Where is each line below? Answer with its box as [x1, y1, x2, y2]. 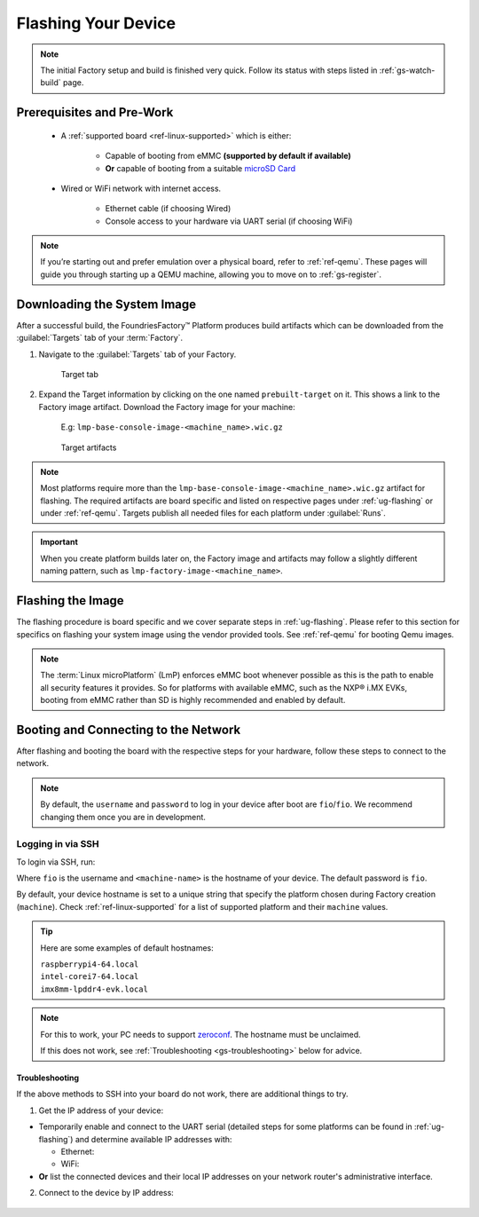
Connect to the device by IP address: [38, 1188, 175, 1198]
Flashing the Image [16, 593, 124, 608]
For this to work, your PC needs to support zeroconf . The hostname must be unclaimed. [40, 1029, 361, 1039]
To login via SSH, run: [16, 857, 96, 867]
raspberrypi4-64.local [40, 960, 139, 969]
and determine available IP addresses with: [75, 1134, 232, 1144]
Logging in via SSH [16, 838, 99, 850]
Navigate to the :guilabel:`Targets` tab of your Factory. [38, 349, 237, 360]
